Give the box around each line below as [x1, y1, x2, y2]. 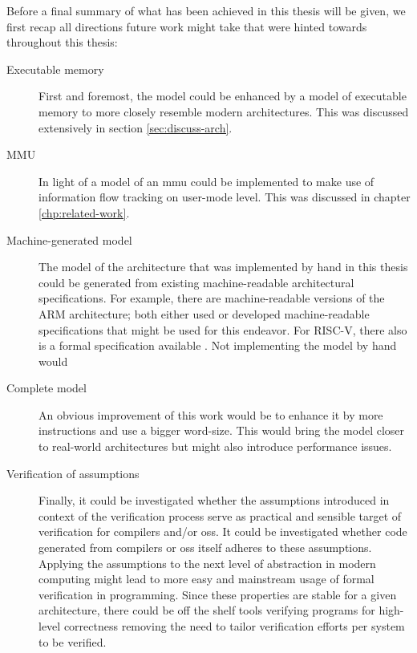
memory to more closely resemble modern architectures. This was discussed [38, 103, 409, 120]
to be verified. [38, 633, 107, 650]
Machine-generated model [6, 231, 132, 248]
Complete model [6, 379, 87, 396]
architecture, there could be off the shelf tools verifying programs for [38, 602, 375, 619]
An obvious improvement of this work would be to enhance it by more [38, 406, 383, 423]
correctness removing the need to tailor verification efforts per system [63, 618, 405, 634]
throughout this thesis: [6, 34, 118, 51]
